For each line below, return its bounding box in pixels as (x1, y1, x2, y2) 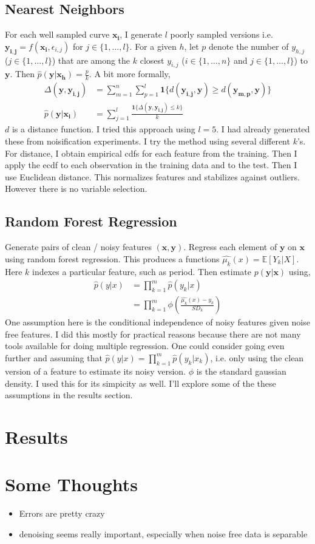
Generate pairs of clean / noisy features (5, 240, 152, 253)
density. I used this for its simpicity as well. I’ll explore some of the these (5, 376, 276, 389)
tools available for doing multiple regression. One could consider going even (5, 339, 285, 352)
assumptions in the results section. (5, 389, 133, 401)
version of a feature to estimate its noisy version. (5, 364, 186, 377)
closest (140, 53, 164, 66)
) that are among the (52, 53, 130, 66)
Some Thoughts (5, 472, 138, 497)
